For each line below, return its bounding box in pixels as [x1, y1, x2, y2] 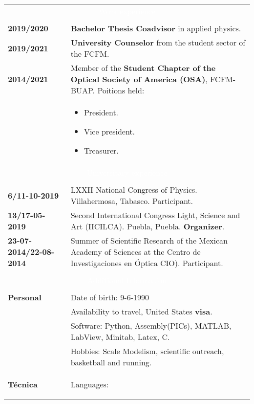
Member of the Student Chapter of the [70, 62, 216, 73]
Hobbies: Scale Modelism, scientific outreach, [70, 345, 224, 357]
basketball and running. [70, 357, 152, 368]
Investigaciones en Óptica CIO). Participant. [70, 257, 223, 269]
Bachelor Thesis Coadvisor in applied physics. [70, 22, 241, 34]
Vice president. [84, 126, 135, 137]
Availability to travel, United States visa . [70, 306, 212, 317]
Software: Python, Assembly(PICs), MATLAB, [70, 320, 232, 331]
